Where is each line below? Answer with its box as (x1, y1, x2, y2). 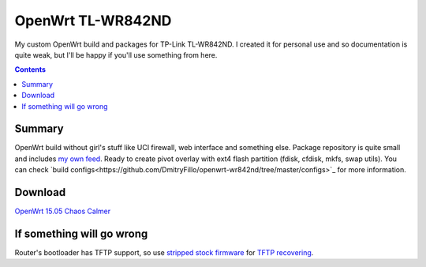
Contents (14, 65, 47, 74)
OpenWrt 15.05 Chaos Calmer (14, 206, 110, 216)
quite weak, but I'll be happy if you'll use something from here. (14, 50, 218, 59)
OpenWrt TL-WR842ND (14, 12, 172, 29)
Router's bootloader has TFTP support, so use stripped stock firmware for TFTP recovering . (14, 248, 314, 257)
